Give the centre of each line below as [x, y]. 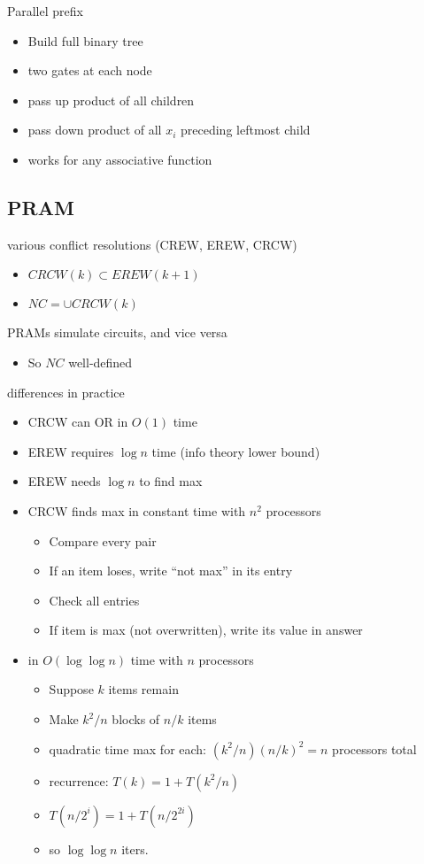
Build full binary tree [85, 40]
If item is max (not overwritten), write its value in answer [206, 630]
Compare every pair [103, 540]
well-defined [100, 362]
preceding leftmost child [246, 130]
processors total [374, 748]
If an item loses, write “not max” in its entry [171, 571]
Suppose [71, 689]
